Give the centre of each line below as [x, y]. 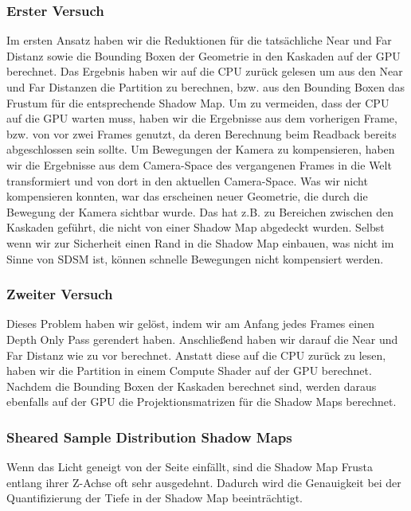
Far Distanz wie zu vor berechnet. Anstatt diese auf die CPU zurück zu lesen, [196, 355]
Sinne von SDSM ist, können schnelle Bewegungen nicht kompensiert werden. [195, 258]
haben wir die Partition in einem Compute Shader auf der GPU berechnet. [189, 371]
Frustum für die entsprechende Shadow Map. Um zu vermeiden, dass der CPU [198, 102]
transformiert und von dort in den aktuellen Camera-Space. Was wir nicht [187, 180]
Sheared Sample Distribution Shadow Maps [149, 437]
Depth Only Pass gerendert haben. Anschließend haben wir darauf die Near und [202, 339]
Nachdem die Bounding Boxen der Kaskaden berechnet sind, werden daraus [192, 386]
